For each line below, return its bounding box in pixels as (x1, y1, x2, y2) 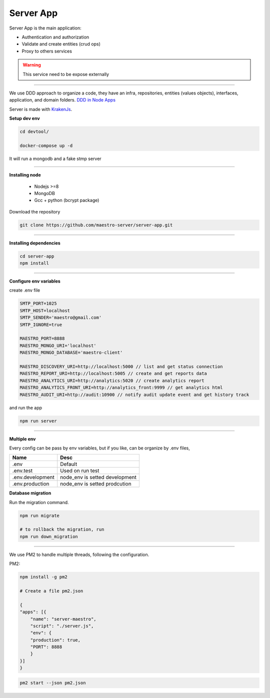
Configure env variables (9, 278, 61, 284)
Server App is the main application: (9, 25, 82, 31)
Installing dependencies (9, 240, 61, 246)
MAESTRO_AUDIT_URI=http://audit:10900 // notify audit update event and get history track (19, 391, 249, 397)
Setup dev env (9, 115, 40, 121)
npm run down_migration (19, 533, 78, 539)
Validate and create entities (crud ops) (21, 41, 101, 47)
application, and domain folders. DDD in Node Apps (9, 97, 116, 103)
